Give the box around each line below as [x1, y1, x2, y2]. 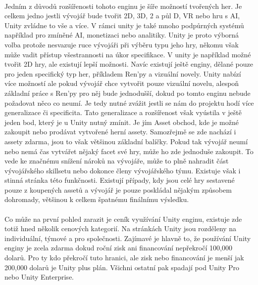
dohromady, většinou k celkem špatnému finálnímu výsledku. [4, 194, 189, 204]
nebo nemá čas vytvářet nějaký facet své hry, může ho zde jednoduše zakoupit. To [4, 146, 254, 156]
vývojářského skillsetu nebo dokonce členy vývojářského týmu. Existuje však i [4, 165, 241, 175]
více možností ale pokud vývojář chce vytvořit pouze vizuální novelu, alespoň [4, 78, 239, 88]
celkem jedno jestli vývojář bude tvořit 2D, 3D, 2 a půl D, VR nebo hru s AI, [4, 10, 240, 21]
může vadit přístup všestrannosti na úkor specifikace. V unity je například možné [4, 49, 251, 59]
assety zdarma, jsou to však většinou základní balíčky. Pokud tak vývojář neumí [4, 136, 248, 146]
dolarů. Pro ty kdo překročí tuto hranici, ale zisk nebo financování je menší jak [4, 252, 244, 263]
